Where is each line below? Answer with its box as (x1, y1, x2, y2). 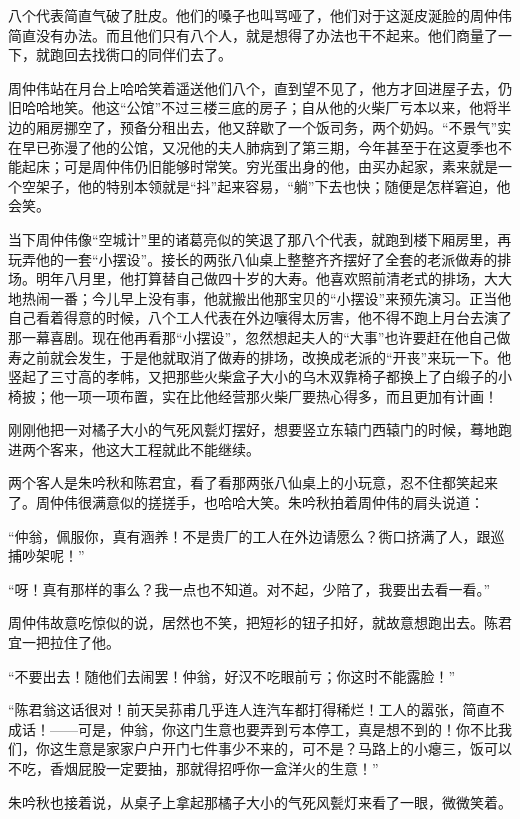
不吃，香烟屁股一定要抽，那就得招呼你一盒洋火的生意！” (8, 758, 379, 778)
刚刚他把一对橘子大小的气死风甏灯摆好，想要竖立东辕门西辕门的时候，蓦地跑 (8, 419, 512, 440)
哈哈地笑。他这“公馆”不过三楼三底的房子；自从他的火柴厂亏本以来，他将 (21, 97, 498, 118)
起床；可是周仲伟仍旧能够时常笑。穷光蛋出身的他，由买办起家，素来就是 (21, 156, 498, 177)
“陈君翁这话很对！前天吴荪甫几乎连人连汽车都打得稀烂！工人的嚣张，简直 (8, 699, 491, 720)
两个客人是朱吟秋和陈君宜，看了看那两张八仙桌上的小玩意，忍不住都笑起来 (8, 472, 498, 493)
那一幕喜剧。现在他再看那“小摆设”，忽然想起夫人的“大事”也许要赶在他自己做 (8, 326, 511, 347)
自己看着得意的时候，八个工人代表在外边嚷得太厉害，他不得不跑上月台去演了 (8, 307, 512, 328)
